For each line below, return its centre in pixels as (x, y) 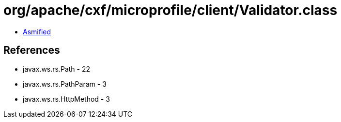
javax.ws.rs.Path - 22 (57, 69)
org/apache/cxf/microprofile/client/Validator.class (170, 10)
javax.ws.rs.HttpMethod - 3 (66, 99)
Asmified (37, 31)
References (32, 50)
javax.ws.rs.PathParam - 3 (65, 84)
